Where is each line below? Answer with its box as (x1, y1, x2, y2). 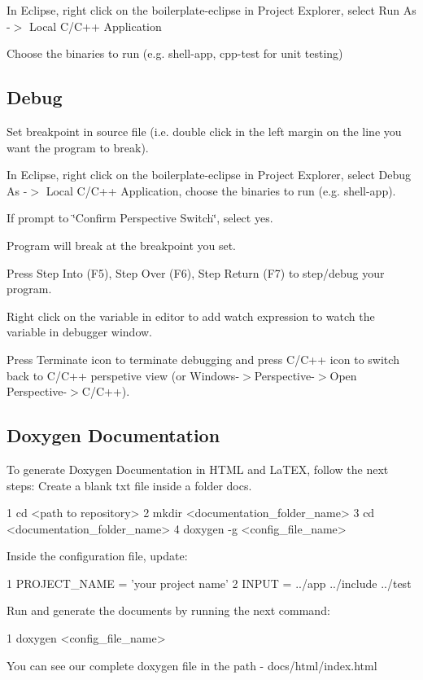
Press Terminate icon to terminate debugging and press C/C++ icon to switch (7, 350, 399, 367)
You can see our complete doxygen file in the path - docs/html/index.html (7, 656, 377, 673)
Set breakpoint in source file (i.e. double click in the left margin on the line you (7, 122, 402, 139)
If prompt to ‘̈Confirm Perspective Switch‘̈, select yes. (7, 209, 273, 226)
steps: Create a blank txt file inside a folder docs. (7, 476, 252, 494)
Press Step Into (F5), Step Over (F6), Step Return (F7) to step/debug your (7, 264, 385, 281)
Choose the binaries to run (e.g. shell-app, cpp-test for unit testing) (7, 45, 343, 62)
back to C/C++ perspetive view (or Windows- (7, 366, 240, 384)
